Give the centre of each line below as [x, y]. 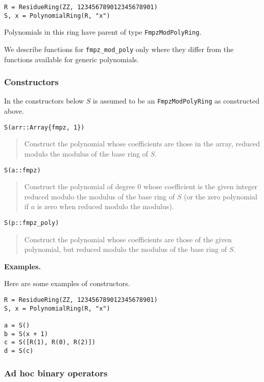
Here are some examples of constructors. [67, 283]
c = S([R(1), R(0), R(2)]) [50, 342]
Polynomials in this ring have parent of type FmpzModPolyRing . [103, 32]
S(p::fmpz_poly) [32, 223]
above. [14, 111]
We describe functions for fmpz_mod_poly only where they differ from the [119, 49]
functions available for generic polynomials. [71, 59]
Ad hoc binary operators [56, 373]
